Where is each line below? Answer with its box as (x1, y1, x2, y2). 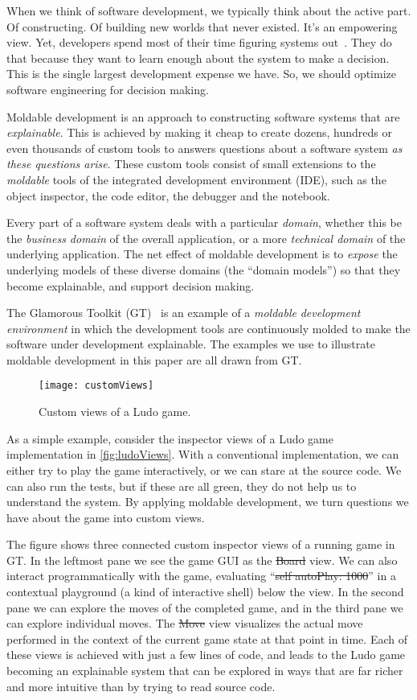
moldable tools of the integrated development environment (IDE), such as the (6, 171, 386, 187)
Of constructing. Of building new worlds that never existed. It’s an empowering (6, 18, 398, 35)
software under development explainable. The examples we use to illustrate (6, 336, 375, 352)
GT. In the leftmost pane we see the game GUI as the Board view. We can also (6, 551, 398, 568)
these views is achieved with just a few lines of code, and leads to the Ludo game (6, 646, 406, 663)
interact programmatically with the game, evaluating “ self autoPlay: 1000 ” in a (6, 567, 396, 584)
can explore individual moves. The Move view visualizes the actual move (6, 615, 363, 632)
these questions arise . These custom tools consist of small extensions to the (6, 155, 376, 172)
